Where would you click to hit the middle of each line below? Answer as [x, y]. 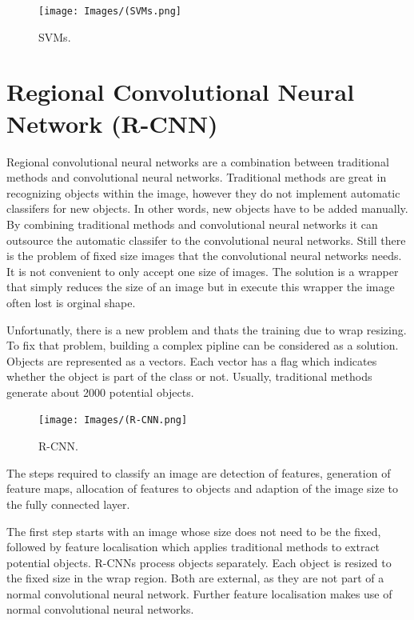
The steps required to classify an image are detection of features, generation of [199, 472]
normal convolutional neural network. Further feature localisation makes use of [199, 593]
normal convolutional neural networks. [100, 609]
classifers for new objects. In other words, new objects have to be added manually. [207, 208]
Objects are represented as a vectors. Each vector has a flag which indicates [192, 360]
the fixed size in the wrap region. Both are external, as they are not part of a [195, 578]
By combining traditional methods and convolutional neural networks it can [192, 224]
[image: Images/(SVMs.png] [110, 11]
